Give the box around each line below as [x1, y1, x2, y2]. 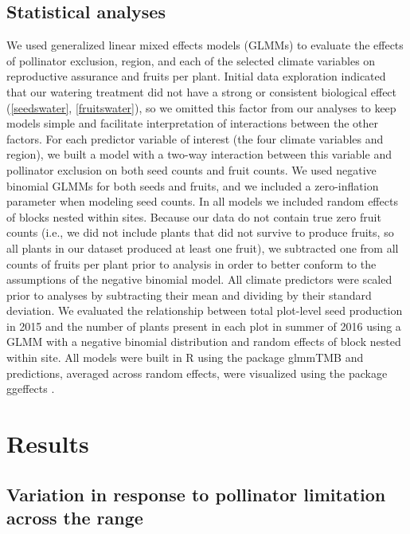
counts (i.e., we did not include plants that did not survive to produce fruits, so [6, 224, 394, 241]
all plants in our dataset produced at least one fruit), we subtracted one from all [6, 239, 399, 256]
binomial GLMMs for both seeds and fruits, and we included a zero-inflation [6, 177, 379, 194]
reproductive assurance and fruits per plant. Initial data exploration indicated [6, 68, 386, 84]
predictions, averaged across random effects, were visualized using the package [6, 364, 388, 381]
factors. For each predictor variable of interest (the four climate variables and [6, 130, 384, 147]
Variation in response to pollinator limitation [6, 481, 386, 506]
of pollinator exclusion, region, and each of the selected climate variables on [6, 52, 376, 69]
